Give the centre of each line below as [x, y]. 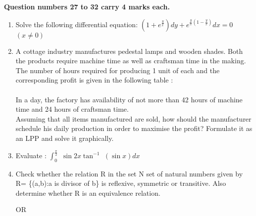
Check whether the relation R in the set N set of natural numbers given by [129, 173]
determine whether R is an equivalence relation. [88, 193]
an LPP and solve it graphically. [65, 138]
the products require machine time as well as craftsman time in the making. [131, 61]
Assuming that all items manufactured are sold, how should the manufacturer [133, 118]
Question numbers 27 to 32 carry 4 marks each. [87, 6]
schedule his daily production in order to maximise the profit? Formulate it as [134, 128]
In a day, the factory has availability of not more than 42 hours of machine [129, 99]
